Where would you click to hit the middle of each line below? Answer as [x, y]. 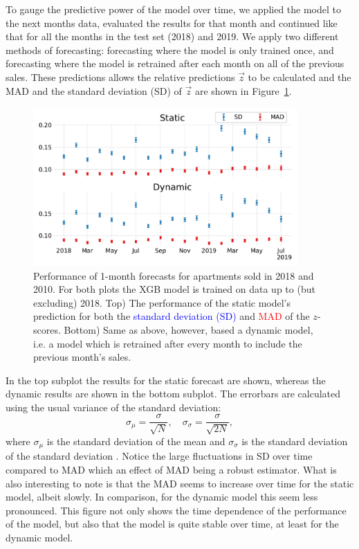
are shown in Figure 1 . [243, 90]
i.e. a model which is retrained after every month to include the [168, 343]
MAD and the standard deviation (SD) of [94, 90]
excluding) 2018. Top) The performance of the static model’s [162, 302]
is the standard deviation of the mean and [136, 441]
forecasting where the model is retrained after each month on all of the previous [175, 63]
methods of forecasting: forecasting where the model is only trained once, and [170, 49]
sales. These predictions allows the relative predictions [120, 76]
